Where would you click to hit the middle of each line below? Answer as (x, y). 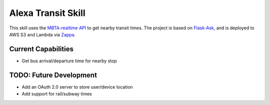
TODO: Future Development (53, 75)
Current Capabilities (41, 49)
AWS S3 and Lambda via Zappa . (42, 34)
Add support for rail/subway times (57, 94)
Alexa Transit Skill (47, 13)
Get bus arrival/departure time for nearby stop (69, 61)
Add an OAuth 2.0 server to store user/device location (77, 87)
